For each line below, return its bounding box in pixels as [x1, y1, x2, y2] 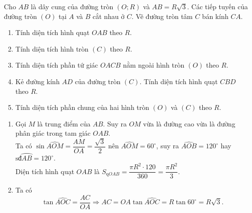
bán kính [202, 11, 229, 21]
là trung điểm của [37, 118, 91, 128]
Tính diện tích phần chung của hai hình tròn [15, 102, 150, 112]
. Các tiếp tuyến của [187, 1, 248, 11]
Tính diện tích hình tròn [15, 43, 89, 53]
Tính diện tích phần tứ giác [15, 60, 98, 70]
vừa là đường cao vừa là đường [143, 118, 235, 128]
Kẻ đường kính [15, 76, 60, 86]
